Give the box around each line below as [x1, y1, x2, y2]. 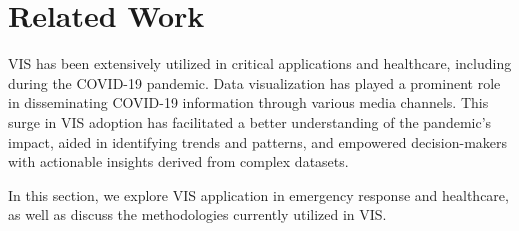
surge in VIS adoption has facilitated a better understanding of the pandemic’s [8, 111, 492, 132]
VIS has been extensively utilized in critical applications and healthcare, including [8, 53, 512, 74]
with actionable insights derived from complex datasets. [8, 151, 349, 172]
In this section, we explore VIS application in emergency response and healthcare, [8, 184, 509, 205]
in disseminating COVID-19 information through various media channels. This [8, 92, 489, 113]
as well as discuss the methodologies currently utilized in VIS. [8, 204, 387, 225]
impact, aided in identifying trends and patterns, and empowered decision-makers [8, 131, 508, 152]
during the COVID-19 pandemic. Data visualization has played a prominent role [8, 72, 501, 93]
